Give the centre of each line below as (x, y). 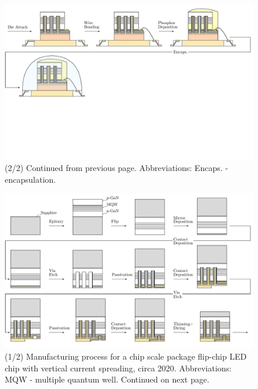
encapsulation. (30, 179)
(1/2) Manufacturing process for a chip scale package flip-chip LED (126, 356)
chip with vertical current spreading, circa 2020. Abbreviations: (118, 368)
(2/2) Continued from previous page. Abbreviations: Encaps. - (116, 167)
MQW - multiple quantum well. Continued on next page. (107, 379)
